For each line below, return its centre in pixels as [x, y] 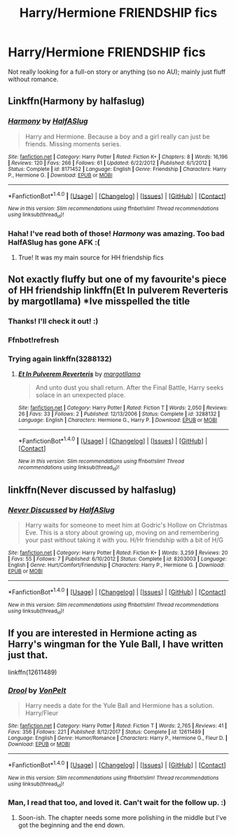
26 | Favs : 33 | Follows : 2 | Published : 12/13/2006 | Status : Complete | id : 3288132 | [119, 414]
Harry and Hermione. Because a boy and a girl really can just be [117, 136]
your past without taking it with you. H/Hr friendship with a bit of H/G [124, 540]
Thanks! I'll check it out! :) [53, 322]
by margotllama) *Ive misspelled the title [99, 302]
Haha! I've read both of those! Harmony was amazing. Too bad [116, 233]
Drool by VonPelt [37, 690]
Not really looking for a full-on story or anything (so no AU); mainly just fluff [117, 71]
